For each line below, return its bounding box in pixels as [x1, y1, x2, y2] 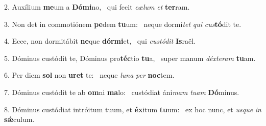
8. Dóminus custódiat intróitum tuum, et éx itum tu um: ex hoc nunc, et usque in [4, 104, 261, 114]
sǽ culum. [4, 114, 35, 124]
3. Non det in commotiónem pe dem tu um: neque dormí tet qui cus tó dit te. [4, 18, 241, 29]
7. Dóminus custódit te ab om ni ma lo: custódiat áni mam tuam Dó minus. [4, 86, 239, 97]
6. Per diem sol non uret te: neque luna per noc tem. [4, 70, 175, 80]
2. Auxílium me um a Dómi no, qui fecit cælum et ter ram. [4, 2, 190, 12]
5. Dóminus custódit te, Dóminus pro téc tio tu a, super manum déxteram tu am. [4, 52, 256, 63]
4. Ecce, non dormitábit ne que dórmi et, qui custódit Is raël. [4, 36, 196, 46]
